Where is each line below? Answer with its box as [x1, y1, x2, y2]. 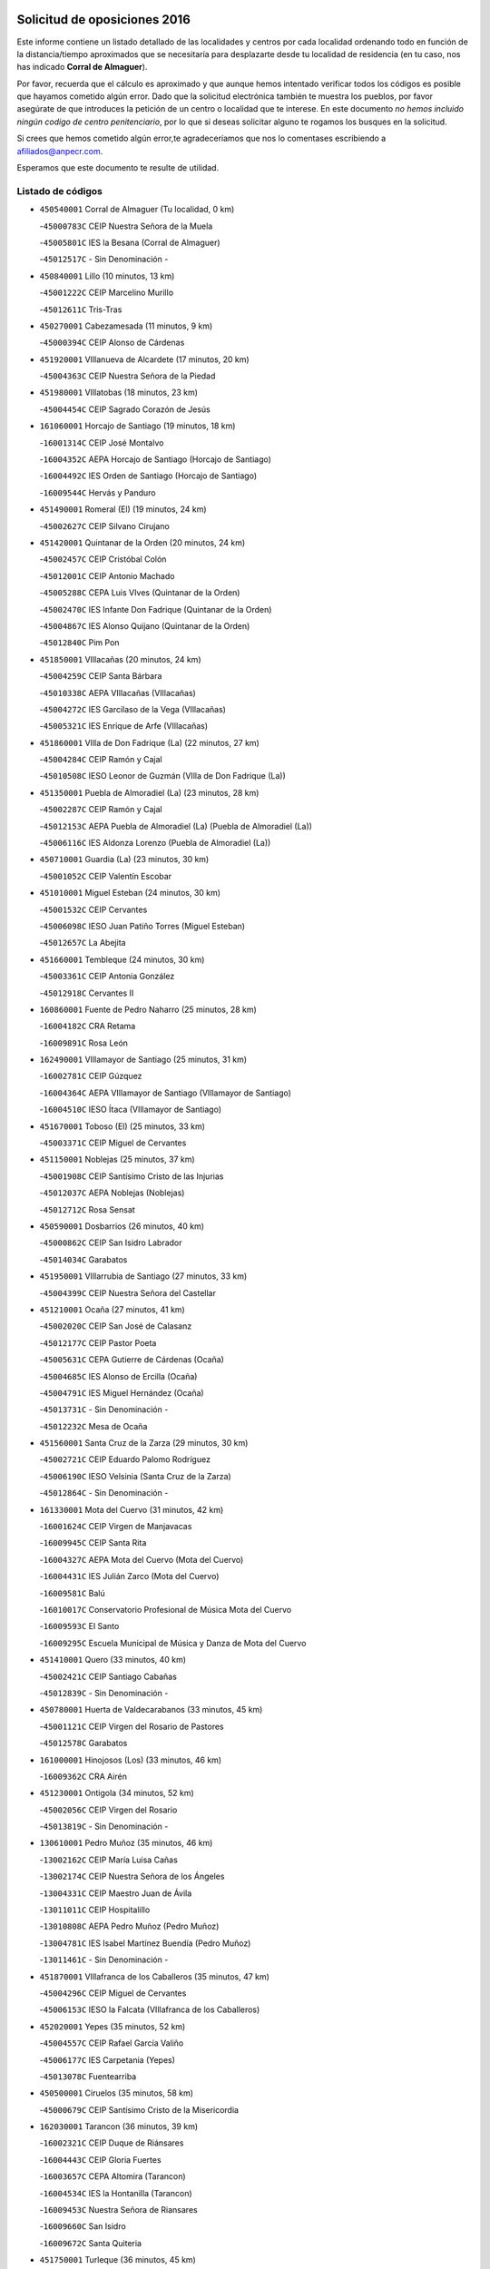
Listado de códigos [16, 184, 103, 197]
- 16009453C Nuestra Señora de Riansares [39, 2205, 199, 2215]
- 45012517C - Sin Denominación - [39, 254, 169, 265]
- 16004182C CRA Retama [39, 1021, 136, 1032]
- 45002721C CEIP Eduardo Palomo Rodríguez [39, 1454, 211, 1465]
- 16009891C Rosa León [39, 1037, 129, 1048]
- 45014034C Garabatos [39, 1253, 128, 1265]
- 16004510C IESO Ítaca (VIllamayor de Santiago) [39, 1104, 222, 1115]
